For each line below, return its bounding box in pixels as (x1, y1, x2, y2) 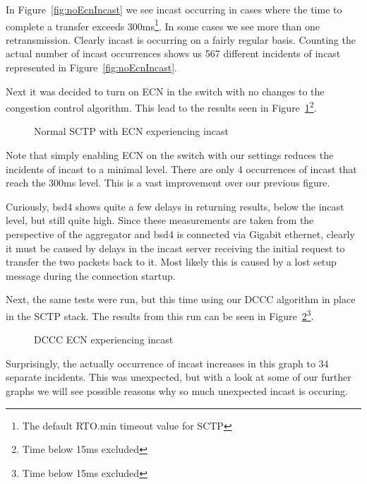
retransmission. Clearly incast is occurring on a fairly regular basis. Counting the (6, 32, 356, 47)
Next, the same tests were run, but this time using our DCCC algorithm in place (6, 292, 356, 307)
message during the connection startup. (6, 268, 176, 283)
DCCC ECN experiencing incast (34, 332, 174, 347)
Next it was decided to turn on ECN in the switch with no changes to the (6, 83, 325, 98)
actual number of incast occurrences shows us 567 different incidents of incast (6, 46, 341, 61)
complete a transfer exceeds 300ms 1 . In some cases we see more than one (6, 16, 320, 33)
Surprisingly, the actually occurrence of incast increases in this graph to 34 (6, 355, 329, 370)
